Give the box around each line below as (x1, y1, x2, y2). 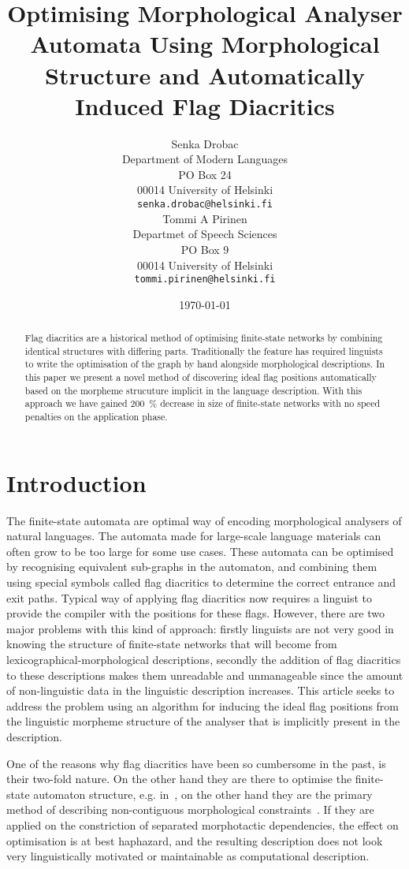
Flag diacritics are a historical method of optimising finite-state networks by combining (24, 331, 383, 345)
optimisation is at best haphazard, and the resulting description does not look (6, 832, 383, 848)
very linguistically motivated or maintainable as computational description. (6, 848, 370, 864)
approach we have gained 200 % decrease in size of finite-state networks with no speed (24, 397, 381, 410)
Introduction (6, 466, 147, 498)
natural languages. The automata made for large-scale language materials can (6, 528, 381, 544)
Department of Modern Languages (121, 151, 288, 167)
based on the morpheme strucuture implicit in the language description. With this (24, 383, 363, 397)
